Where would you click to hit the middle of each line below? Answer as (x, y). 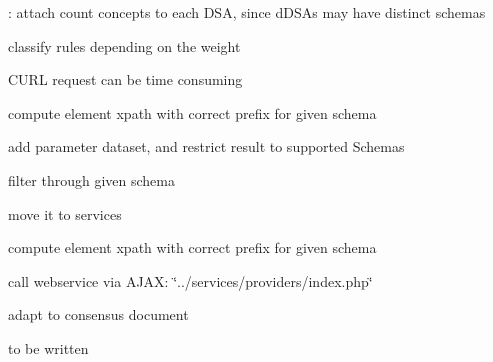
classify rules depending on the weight (124, 45)
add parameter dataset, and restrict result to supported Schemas (206, 146)
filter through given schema (91, 179)
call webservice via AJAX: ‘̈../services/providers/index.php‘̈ (190, 280)
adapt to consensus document (98, 314)
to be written (48, 347)
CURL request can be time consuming (125, 79)
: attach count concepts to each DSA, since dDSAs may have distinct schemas (247, 12)
